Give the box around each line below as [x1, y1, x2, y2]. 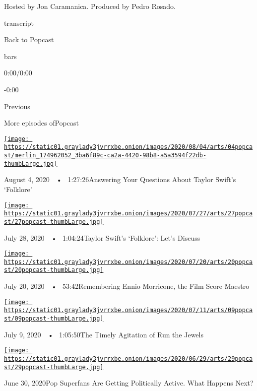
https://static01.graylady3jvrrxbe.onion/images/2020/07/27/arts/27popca [4, 210, 253, 217]
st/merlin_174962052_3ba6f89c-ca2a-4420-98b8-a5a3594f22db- [4, 152, 207, 159]
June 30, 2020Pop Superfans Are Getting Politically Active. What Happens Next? [4, 378, 254, 388]
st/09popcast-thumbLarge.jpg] [4, 315, 104, 322]
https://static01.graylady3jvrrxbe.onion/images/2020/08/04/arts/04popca [4, 143, 253, 151]
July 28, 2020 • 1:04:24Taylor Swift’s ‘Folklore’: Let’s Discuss [4, 232, 200, 243]
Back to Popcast [4, 34, 54, 45]
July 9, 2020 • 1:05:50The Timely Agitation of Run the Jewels [4, 329, 203, 339]
